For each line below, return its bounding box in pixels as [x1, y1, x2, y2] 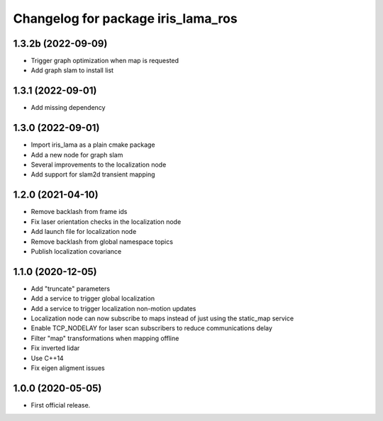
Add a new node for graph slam [30, 150, 123, 159]
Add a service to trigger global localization [30, 294, 155, 303]
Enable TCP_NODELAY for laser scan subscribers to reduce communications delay [30, 324, 273, 332]
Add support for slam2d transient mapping [30, 170, 155, 179]
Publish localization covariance [30, 247, 122, 255]
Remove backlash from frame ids [30, 208, 128, 216]
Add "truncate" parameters [30, 284, 110, 293]
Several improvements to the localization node [30, 160, 167, 169]
